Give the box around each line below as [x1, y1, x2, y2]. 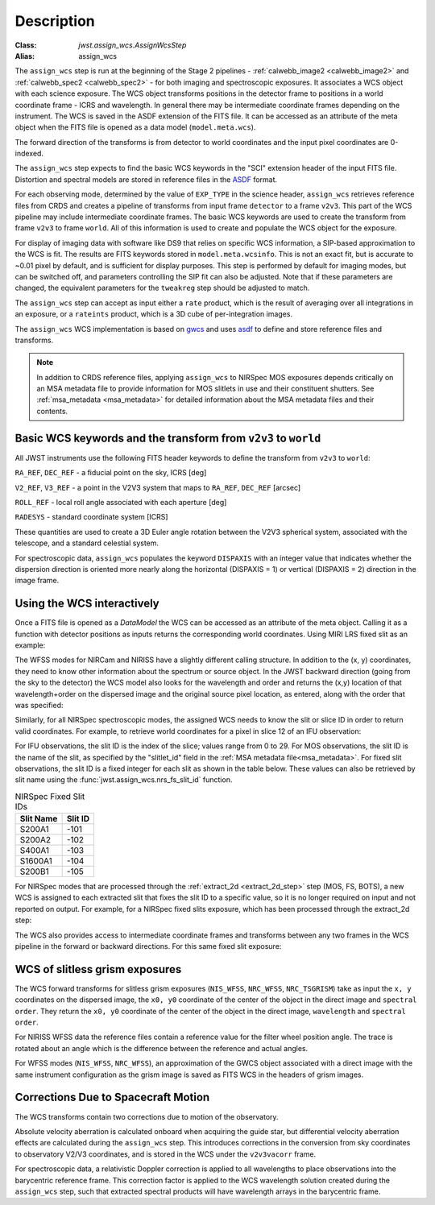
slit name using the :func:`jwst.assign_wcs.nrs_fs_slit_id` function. [14, 775, 233, 785]
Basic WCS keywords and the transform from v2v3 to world [14, 431, 321, 445]
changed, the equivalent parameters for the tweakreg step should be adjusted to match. [14, 283, 310, 293]
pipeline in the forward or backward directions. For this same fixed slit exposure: [14, 942, 282, 950]
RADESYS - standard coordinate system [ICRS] [14, 512, 168, 522]
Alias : [14, 51, 35, 60]
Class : [14, 40, 37, 50]
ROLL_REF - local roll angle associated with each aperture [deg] [14, 497, 227, 507]
